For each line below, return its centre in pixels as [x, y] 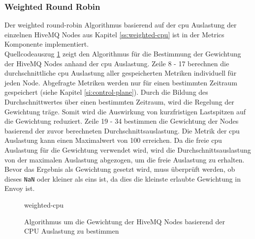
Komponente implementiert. [47, 44]
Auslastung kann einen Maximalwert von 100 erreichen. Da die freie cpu [113, 140]
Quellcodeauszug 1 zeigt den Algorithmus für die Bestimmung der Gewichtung [123, 53]
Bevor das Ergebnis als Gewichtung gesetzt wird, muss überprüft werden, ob [120, 169]
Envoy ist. [20, 188]
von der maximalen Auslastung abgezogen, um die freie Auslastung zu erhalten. [125, 159]
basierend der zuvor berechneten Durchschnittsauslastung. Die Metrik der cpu [122, 130]
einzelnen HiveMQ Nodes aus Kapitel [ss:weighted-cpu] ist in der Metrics [114, 34]
